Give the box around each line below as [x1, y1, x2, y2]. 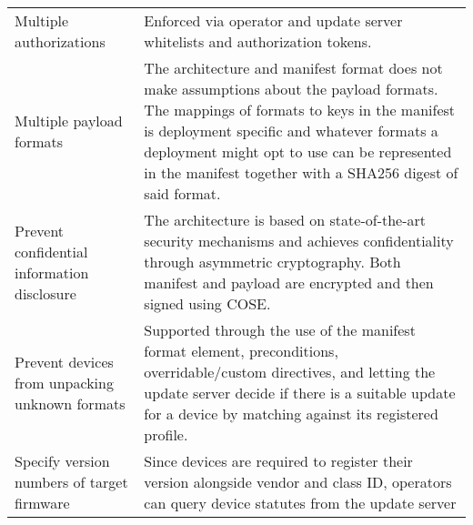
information [15, 261, 89, 283]
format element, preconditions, [144, 340, 338, 361]
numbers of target [15, 471, 128, 492]
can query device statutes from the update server [144, 492, 457, 513]
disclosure [15, 282, 76, 304]
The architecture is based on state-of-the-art [144, 209, 427, 230]
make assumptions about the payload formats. [144, 78, 438, 99]
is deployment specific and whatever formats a [144, 120, 438, 141]
